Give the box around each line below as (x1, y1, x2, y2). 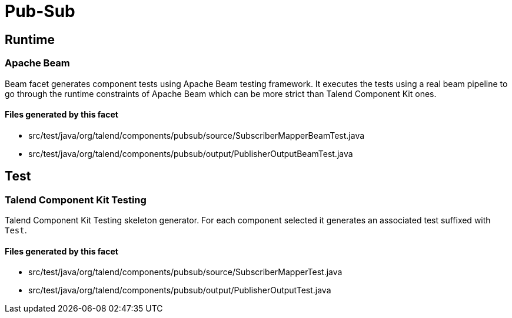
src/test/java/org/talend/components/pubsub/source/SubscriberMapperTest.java (28, 267, 343, 277)
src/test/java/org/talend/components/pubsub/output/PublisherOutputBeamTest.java (28, 148, 353, 159)
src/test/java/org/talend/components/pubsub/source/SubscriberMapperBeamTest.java (28, 130, 365, 140)
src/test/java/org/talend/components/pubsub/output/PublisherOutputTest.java (28, 285, 331, 296)
